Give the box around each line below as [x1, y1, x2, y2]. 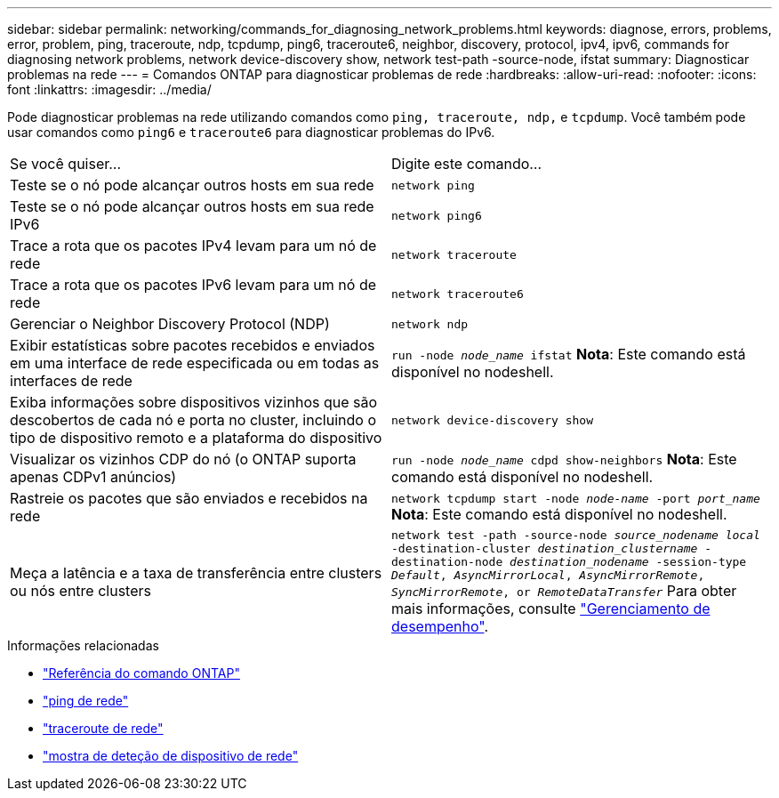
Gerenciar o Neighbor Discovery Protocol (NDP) [10, 315, 330, 333]
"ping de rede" [43, 693, 129, 708]
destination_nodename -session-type [510, 555, 747, 568]
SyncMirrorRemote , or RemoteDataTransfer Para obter [391, 582, 737, 600]
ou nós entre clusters [10, 582, 151, 600]
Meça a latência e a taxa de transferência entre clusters [10, 564, 382, 582]
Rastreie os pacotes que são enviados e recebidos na [10, 489, 368, 507]
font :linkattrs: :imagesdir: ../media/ [7, 82, 212, 97]
